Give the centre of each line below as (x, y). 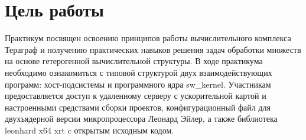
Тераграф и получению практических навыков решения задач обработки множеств (153, 49)
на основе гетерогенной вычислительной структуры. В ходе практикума (134, 61)
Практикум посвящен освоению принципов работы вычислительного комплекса (148, 38)
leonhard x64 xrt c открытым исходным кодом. (89, 130)
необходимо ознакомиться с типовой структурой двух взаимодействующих (139, 72)
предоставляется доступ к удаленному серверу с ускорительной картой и (136, 96)
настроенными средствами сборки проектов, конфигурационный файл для (138, 107)
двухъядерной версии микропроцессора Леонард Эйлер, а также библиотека (141, 119)
